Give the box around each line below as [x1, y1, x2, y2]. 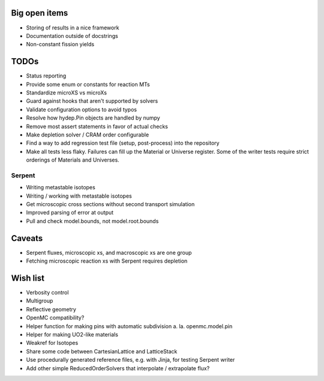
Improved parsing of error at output [26, 209, 114, 216]
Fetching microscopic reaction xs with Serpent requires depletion [26, 257, 188, 264]
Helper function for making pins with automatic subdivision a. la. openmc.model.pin [26, 322, 233, 330]
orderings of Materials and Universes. [26, 156, 119, 163]
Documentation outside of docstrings [26, 32, 118, 39]
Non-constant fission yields [26, 41, 95, 48]
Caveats [11, 233, 43, 243]
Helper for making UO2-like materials [26, 331, 118, 338]
